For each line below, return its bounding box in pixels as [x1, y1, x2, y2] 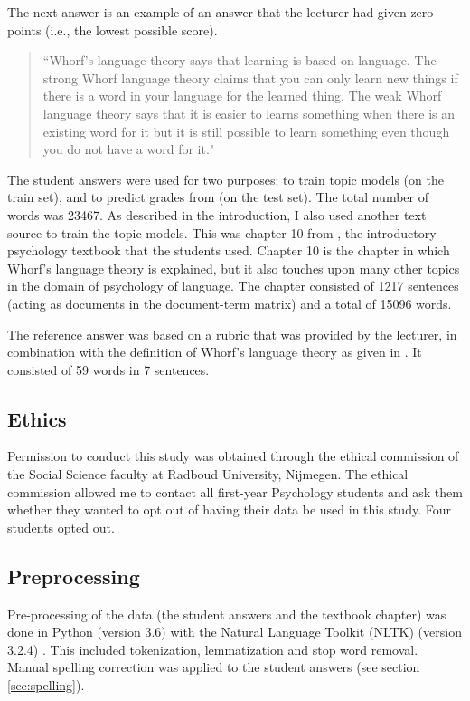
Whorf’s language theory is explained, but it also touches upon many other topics [7, 258, 460, 277]
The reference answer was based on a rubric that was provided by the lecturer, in [7, 324, 457, 343]
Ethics [7, 404, 67, 432]
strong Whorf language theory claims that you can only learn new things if [42, 68, 458, 87]
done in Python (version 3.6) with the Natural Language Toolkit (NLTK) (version [7, 622, 462, 641]
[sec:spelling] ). [7, 676, 85, 695]
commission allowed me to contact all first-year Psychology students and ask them [7, 482, 463, 501]
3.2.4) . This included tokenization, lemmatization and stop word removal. [7, 639, 418, 658]
